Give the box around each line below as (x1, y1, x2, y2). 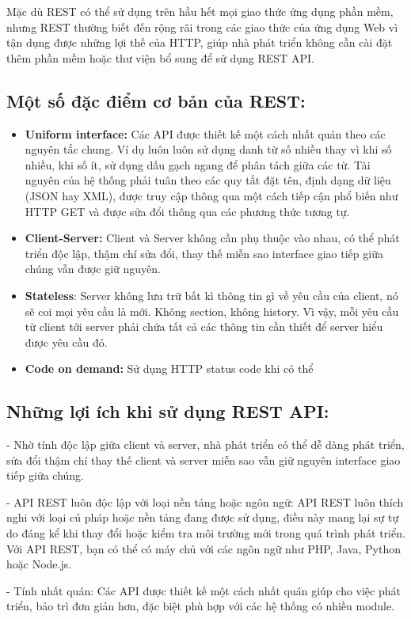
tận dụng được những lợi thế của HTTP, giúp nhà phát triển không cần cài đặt (6, 34, 393, 51)
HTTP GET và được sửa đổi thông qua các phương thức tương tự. (25, 203, 350, 219)
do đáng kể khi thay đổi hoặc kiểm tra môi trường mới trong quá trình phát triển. (6, 525, 405, 541)
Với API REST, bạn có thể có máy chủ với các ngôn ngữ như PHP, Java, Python (6, 540, 401, 556)
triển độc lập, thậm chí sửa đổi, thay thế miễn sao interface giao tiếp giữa (25, 245, 383, 261)
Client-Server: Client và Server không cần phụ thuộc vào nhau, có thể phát (25, 230, 400, 246)
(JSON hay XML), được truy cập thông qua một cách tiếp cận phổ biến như (25, 187, 398, 203)
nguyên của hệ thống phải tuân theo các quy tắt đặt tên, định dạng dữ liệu (25, 172, 391, 188)
